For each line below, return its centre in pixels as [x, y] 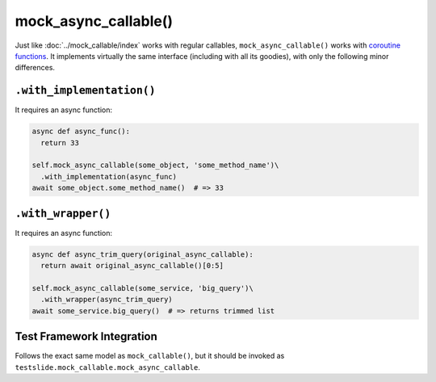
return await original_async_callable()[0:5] [132, 266]
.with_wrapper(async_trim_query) [107, 300]
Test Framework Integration [86, 336]
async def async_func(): [81, 132]
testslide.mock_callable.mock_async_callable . [108, 367]
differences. [35, 68]
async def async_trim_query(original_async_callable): [143, 254]
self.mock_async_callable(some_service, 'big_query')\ [143, 288]
